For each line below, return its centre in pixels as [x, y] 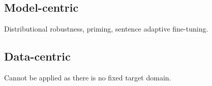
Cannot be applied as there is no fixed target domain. [88, 77]
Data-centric [37, 56]
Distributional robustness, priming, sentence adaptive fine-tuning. [106, 29]
